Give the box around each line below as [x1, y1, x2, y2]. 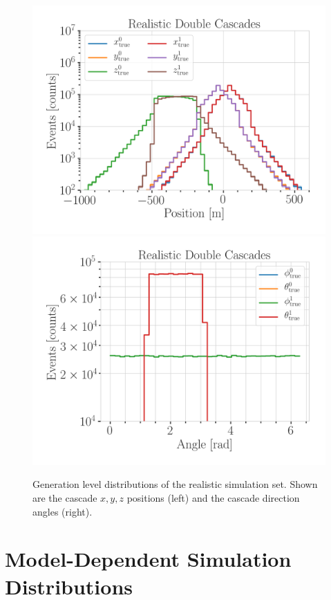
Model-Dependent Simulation [5, 545, 292, 573]
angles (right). [32, 504, 93, 518]
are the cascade [32, 490, 97, 504]
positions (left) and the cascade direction [126, 490, 300, 504]
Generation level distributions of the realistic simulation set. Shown [32, 477, 318, 491]
